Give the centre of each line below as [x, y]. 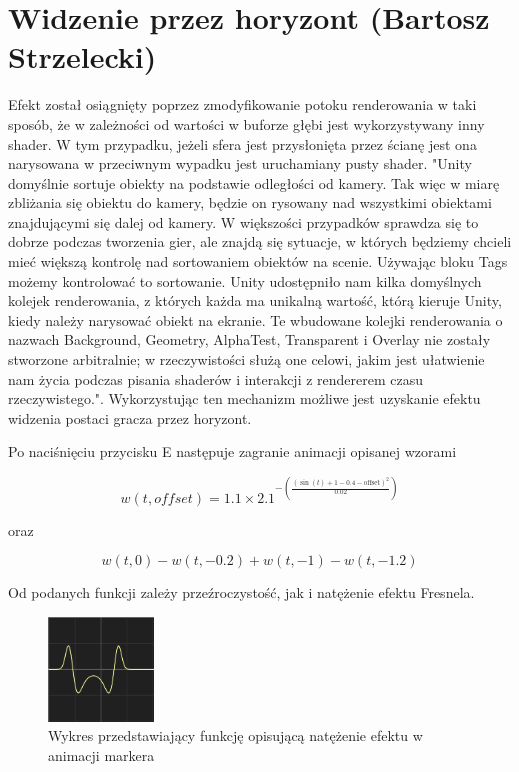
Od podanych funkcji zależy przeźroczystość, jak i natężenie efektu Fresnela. [241, 592]
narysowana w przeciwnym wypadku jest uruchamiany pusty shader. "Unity [240, 163]
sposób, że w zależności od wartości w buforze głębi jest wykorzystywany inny [246, 123]
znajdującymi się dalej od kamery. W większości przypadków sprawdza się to [243, 221]
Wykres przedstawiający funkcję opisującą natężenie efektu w [235, 735]
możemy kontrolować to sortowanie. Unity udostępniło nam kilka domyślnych [245, 280]
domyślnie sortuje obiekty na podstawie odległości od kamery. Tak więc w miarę [254, 182]
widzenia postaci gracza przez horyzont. [130, 417]
